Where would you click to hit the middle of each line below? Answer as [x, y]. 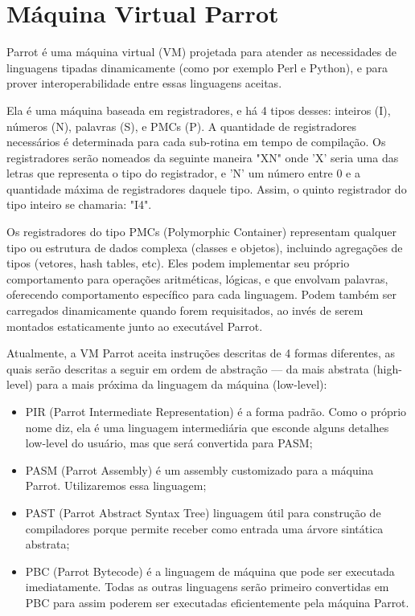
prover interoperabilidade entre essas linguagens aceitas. [144, 83]
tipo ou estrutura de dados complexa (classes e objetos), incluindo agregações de [205, 247]
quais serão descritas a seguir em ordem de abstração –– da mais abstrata [188, 368]
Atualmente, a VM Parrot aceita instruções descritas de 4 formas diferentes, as [201, 353]
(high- [387, 368]
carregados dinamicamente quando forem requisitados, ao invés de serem [185, 310]
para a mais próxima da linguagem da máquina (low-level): [182, 384]
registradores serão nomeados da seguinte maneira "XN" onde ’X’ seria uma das [203, 157]
